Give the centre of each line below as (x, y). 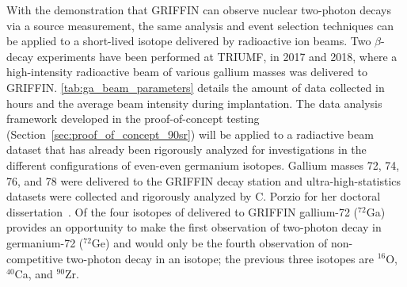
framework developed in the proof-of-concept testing (133, 119)
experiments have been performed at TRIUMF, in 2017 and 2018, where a (217, 56)
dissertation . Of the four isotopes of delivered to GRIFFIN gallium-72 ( (183, 211)
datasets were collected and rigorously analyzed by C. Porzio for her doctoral (194, 196)
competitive (35, 258)
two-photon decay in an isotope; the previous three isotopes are (220, 258)
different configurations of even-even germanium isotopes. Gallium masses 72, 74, (203, 165)
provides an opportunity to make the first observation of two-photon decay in (194, 227)
